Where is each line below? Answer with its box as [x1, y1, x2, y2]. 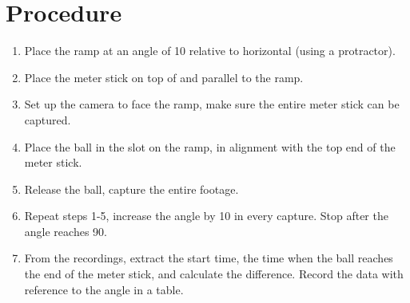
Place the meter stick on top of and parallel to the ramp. [24, 69, 304, 85]
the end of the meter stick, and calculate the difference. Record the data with [24, 266, 404, 282]
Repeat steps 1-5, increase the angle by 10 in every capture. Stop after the [24, 207, 388, 224]
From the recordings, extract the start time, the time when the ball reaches [24, 250, 393, 266]
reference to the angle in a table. [24, 281, 184, 297]
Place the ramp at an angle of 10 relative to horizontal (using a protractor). [24, 42, 396, 59]
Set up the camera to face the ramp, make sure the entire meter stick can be [24, 96, 400, 112]
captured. [24, 111, 71, 128]
